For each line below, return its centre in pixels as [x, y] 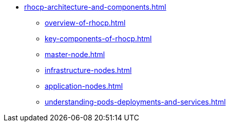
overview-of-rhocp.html [85, 23]
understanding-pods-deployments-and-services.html [135, 102]
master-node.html [75, 54]
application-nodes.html [84, 86]
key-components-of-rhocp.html [98, 39]
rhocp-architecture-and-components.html [95, 7]
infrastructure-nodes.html [88, 70]
